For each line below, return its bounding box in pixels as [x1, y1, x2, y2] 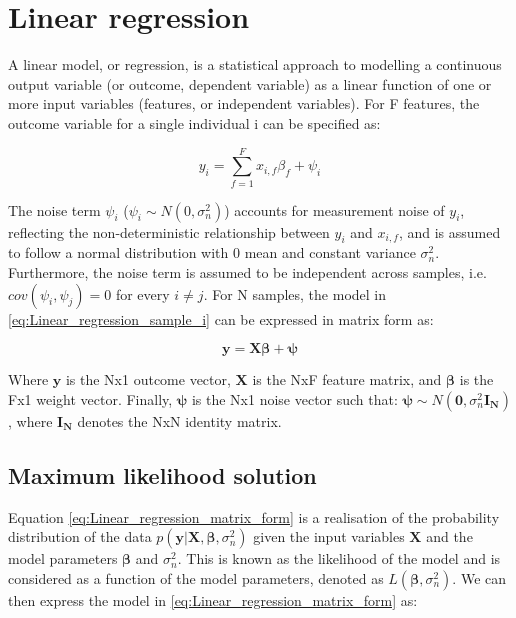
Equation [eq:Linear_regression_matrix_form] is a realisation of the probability [8, 506, 500, 527]
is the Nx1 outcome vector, [65, 369, 231, 390]
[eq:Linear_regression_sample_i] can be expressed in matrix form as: [8, 308, 434, 329]
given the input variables [253, 526, 405, 547]
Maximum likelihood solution [8, 459, 317, 490]
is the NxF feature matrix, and [252, 369, 442, 390]
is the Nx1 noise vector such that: [191, 388, 398, 409]
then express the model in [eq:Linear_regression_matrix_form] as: [8, 589, 418, 610]
